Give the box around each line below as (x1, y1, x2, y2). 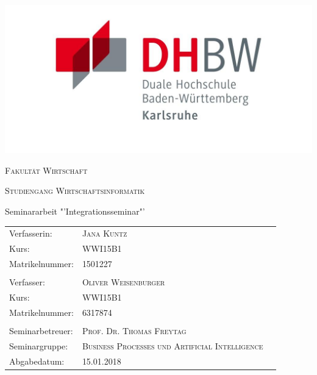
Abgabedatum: (9, 354, 65, 367)
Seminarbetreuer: (9, 324, 73, 337)
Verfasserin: (9, 227, 52, 240)
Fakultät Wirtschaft (5, 163, 88, 176)
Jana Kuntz (82, 227, 127, 240)
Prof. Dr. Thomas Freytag (82, 324, 187, 337)
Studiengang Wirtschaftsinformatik (5, 184, 145, 197)
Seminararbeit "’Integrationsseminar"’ (5, 204, 145, 217)
